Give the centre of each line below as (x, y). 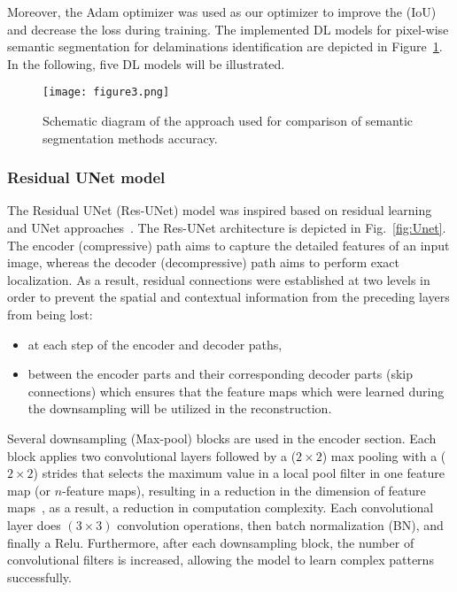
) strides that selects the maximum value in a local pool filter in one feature (239, 473)
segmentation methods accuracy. (130, 138)
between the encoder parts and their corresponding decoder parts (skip (221, 374)
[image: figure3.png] (106, 92)
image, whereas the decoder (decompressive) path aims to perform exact (204, 262)
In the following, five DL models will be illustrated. (146, 63)
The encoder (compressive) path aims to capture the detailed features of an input (228, 245)
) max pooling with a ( (384, 455)
